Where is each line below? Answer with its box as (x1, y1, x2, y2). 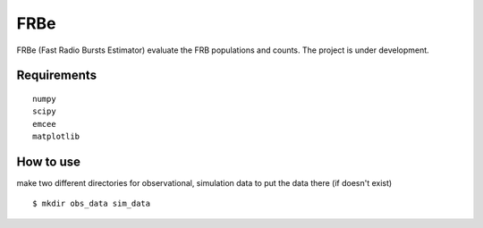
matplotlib (32, 131, 80, 142)
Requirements (16, 68, 97, 83)
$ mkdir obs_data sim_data (32, 198, 151, 209)
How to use (16, 154, 80, 169)
